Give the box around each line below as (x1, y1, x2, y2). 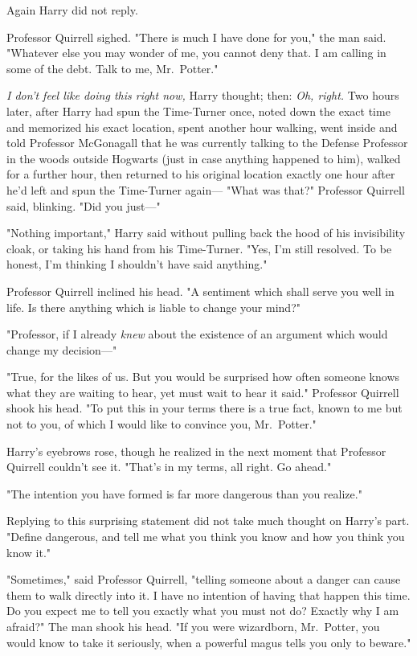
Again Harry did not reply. (6, 2, 138, 18)
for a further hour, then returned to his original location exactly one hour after (6, 166, 395, 182)
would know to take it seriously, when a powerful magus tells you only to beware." (6, 633, 411, 650)
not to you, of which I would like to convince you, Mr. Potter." (6, 416, 317, 433)
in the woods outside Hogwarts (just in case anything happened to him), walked (6, 150, 401, 166)
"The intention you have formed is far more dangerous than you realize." (6, 485, 362, 502)
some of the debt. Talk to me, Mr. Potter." (6, 59, 219, 76)
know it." (6, 543, 51, 560)
